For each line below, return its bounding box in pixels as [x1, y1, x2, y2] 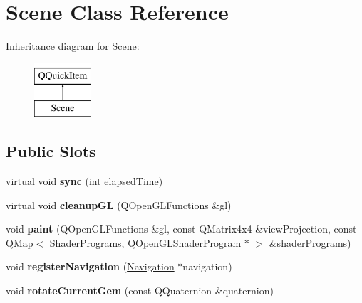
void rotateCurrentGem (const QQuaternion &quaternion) [6, 283, 274, 298]
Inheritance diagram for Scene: [6, 38, 140, 53]
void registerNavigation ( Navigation [6, 259, 175, 274]
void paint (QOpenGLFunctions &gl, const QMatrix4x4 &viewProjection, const [6, 221, 357, 236]
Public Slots [6, 140, 96, 162]
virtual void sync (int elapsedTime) [6, 174, 163, 188]
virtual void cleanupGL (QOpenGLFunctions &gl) [6, 197, 232, 212]
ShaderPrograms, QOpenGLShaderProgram [49, 235, 242, 250]
